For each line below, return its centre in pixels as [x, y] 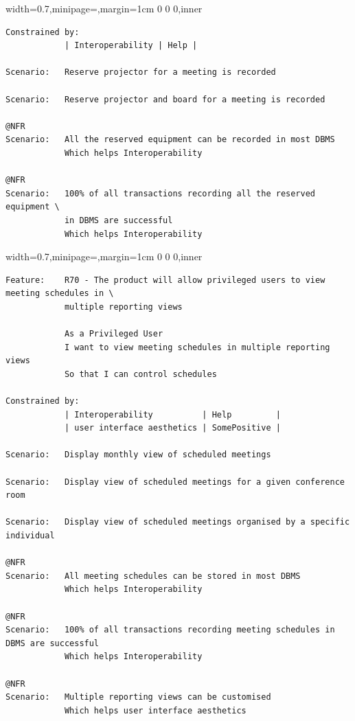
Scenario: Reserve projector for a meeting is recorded [141, 72]
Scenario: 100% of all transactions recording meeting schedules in [170, 630]
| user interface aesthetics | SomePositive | [172, 428]
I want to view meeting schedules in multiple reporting [197, 347]
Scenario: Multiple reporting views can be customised [138, 697]
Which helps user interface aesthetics [155, 710]
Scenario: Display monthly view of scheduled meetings [138, 455]
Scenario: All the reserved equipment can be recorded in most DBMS [170, 140]
